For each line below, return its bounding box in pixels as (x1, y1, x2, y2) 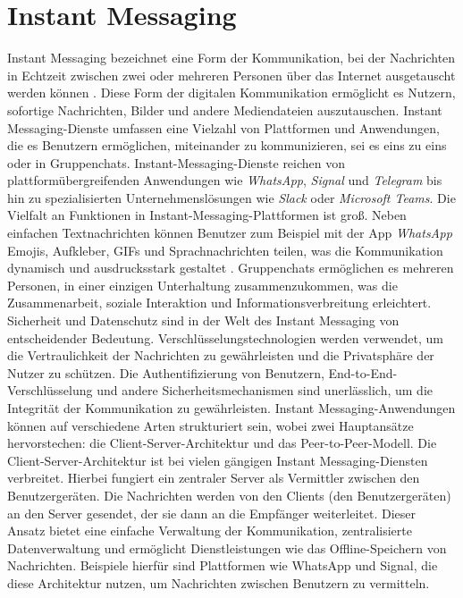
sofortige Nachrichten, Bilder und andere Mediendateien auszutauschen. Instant (7, 100, 442, 119)
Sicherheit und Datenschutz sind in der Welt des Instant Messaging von (7, 311, 400, 330)
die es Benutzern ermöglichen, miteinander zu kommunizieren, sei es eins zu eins (7, 136, 447, 155)
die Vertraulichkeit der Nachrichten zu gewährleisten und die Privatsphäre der (7, 346, 434, 365)
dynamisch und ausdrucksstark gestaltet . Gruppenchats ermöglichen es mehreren (7, 258, 454, 277)
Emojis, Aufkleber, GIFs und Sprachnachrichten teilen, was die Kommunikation (7, 240, 443, 259)
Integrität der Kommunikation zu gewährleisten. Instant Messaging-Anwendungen (7, 399, 456, 417)
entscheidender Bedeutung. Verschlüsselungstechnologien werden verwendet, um (7, 328, 443, 347)
